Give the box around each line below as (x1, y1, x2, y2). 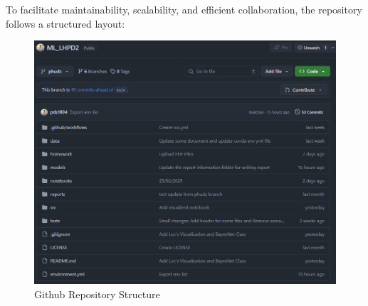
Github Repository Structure (34, 287, 160, 302)
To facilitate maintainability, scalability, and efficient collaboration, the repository (6, 2, 362, 16)
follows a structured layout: (6, 16, 125, 31)
